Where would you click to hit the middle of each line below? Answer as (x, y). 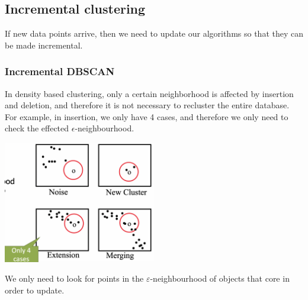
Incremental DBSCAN (60, 71)
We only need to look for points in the (74, 278)
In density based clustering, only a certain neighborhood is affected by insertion (149, 93)
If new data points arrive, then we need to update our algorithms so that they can (154, 33)
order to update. (35, 290)
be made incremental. (44, 45)
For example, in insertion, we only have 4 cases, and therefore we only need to (147, 116)
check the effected (37, 128)
